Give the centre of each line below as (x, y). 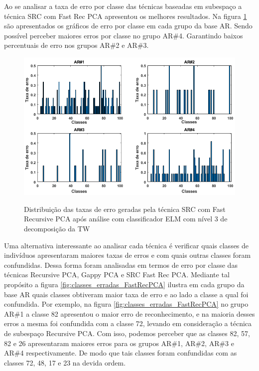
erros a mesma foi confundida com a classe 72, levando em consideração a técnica (128, 323)
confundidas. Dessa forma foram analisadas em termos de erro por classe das (121, 265)
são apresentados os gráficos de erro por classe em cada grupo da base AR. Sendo (128, 26)
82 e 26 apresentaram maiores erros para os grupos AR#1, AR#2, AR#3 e (119, 343)
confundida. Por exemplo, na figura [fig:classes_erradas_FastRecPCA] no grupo (126, 304)
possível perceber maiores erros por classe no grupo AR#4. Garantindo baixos (124, 35)
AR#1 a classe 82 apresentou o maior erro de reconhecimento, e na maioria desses (129, 313)
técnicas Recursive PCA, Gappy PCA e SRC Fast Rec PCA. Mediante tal (117, 275)
